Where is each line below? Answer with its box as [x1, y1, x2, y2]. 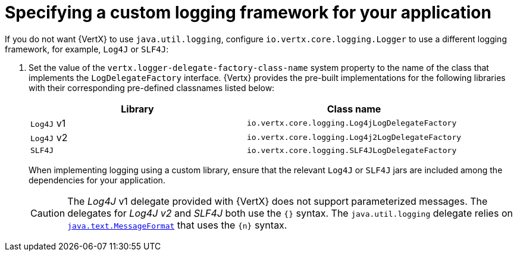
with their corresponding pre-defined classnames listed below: [29, 82, 275, 93]
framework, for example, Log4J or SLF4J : [5, 43, 169, 54]
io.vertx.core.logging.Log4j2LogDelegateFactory [247, 133, 462, 142]
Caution [30, 207, 65, 219]
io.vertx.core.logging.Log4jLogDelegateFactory [247, 118, 457, 128]
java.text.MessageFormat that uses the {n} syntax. [67, 218, 287, 231]
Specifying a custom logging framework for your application [5, 2, 491, 23]
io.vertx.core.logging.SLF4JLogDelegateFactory [247, 145, 457, 155]
